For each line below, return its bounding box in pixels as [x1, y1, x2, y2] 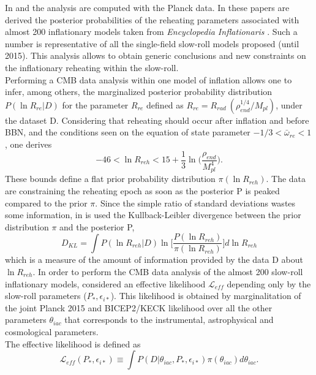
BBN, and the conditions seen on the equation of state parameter [5, 126, 250, 138]
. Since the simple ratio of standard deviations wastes [95, 196, 296, 209]
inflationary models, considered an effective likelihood [5, 277, 206, 290]
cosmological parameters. [5, 325, 99, 338]
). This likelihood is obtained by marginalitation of [110, 289, 301, 302]
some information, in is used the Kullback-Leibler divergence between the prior [5, 208, 301, 221]
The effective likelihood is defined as [5, 337, 141, 350]
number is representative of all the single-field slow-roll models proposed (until [5, 37, 299, 50]
